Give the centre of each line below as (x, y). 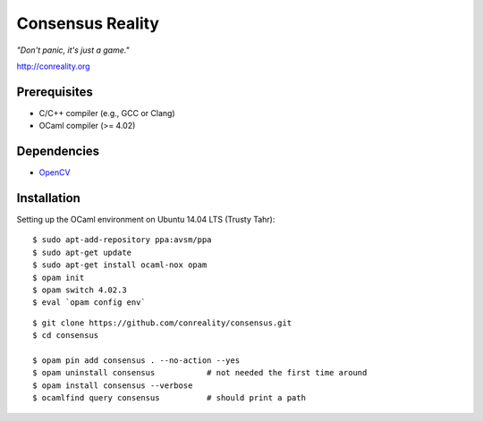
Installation (48, 198)
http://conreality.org (53, 66)
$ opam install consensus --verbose (113, 385)
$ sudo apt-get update (82, 252)
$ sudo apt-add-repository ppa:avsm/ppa (122, 240)
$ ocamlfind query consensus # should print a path (169, 398)
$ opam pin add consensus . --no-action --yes (136, 360)
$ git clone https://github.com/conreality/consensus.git (162, 323)
